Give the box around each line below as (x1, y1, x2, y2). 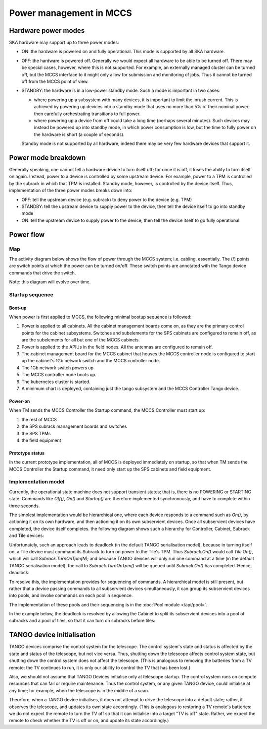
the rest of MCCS (21, 416, 57, 422)
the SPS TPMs (21, 430, 51, 436)
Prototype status (9, 450, 44, 456)
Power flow (9, 230, 45, 239)
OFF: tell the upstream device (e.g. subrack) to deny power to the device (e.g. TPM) (21, 197, 192, 202)
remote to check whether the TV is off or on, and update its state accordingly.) (9, 718, 169, 724)
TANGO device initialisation (9, 631, 96, 639)
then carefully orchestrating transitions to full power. (34, 111, 141, 117)
